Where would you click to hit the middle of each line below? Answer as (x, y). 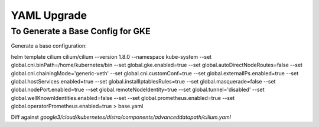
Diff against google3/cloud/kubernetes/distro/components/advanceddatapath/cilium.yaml (121, 117)
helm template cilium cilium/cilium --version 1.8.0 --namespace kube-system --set (111, 56)
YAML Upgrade (49, 15)
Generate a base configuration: (49, 46)
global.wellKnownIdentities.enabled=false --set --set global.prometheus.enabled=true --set (123, 98)
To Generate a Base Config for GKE (81, 31)
